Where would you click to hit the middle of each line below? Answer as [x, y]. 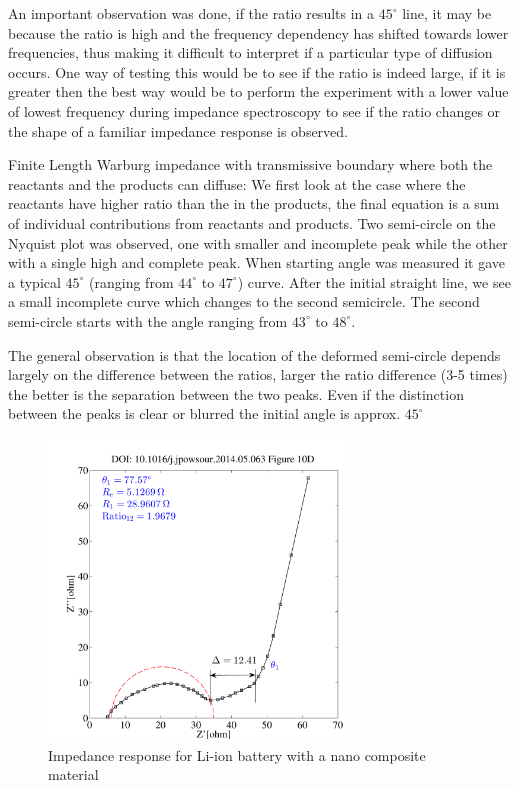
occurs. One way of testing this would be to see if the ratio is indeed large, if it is [257, 71]
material [73, 774]
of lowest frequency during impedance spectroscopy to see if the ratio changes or [254, 110]
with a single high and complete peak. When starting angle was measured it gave [256, 262]
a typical [34, 281]
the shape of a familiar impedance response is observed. [178, 130]
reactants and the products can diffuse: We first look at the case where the [237, 183]
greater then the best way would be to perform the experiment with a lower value [258, 91]
